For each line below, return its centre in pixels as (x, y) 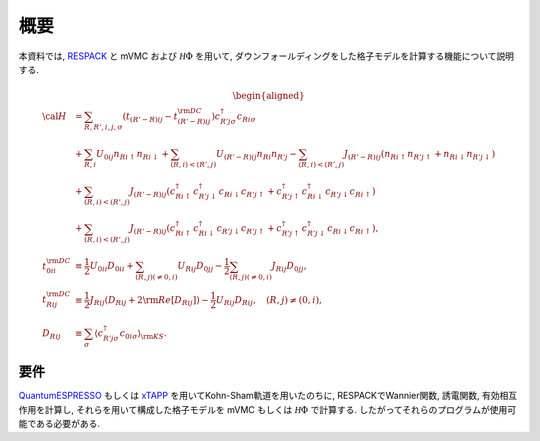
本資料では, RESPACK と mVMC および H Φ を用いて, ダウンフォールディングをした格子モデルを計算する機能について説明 (266, 56)
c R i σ (246, 117)
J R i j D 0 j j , (289, 267)
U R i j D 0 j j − (200, 267)
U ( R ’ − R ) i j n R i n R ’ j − (256, 155)
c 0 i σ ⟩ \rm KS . (143, 334)
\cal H (54, 116)
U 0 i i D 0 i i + (111, 267)
